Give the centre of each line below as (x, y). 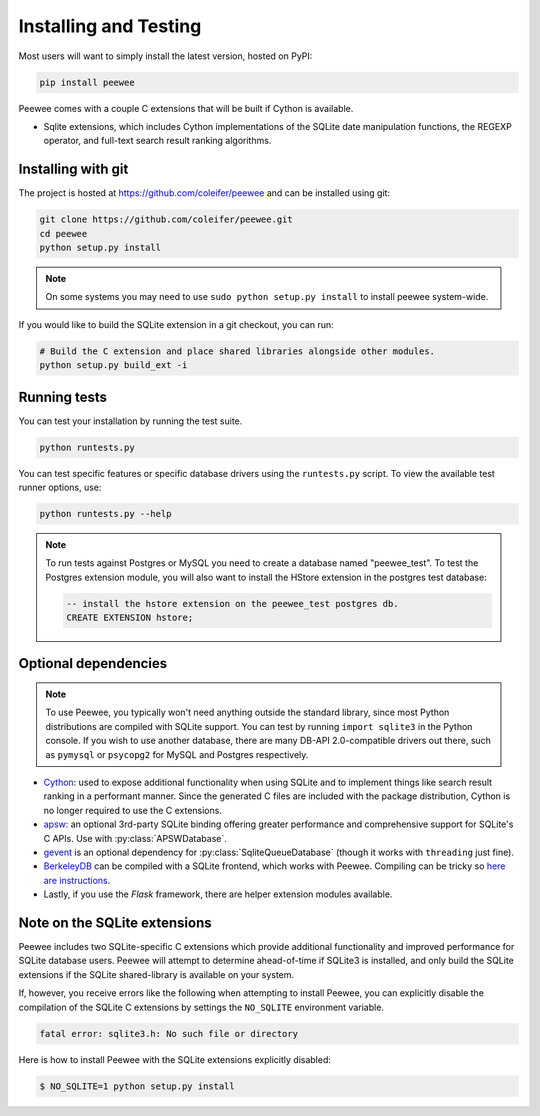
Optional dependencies (93, 663)
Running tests (63, 396)
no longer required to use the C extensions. (132, 810)
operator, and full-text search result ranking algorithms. (157, 141)
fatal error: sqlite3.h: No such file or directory (169, 1033)
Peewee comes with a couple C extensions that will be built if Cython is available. (186, 108)
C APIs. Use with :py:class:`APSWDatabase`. (135, 838)
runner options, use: (60, 487)
